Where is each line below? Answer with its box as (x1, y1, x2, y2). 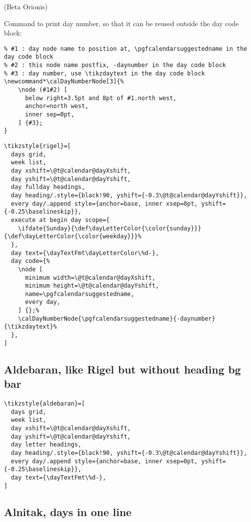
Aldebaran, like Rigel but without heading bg (4, 361, 241, 376)
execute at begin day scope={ (11, 216, 110, 224)
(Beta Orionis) (4, 1, 48, 11)
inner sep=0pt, (25, 111, 75, 118)
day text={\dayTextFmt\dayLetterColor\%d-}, (11, 249, 159, 257)
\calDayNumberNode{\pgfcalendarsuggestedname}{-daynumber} (18, 315, 216, 322)
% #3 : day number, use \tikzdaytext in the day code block (4, 70, 205, 77)
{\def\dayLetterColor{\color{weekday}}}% (4, 233, 142, 240)
